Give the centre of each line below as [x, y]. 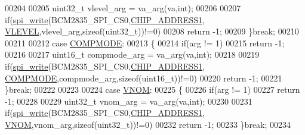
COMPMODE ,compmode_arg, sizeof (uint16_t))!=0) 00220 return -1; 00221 [144, 78]
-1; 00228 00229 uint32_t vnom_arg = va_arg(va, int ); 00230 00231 [129, 101]
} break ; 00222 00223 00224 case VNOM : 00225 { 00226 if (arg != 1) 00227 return [152, 90]
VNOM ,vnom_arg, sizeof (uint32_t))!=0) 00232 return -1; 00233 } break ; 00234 [148, 124]
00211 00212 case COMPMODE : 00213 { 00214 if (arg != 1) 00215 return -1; [145, 43]
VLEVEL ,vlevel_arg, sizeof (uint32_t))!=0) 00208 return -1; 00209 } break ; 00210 [152, 31]
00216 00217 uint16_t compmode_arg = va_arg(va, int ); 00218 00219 [132, 54]
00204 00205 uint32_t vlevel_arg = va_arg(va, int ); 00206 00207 [123, 8]
